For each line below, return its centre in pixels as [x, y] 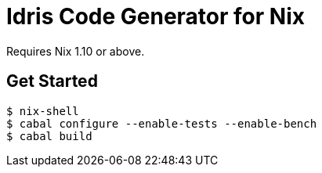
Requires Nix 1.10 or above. [76, 51]
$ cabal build [49, 136]
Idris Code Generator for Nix [156, 16]
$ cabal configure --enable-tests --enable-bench [162, 123]
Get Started [52, 81]
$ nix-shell [43, 111]
